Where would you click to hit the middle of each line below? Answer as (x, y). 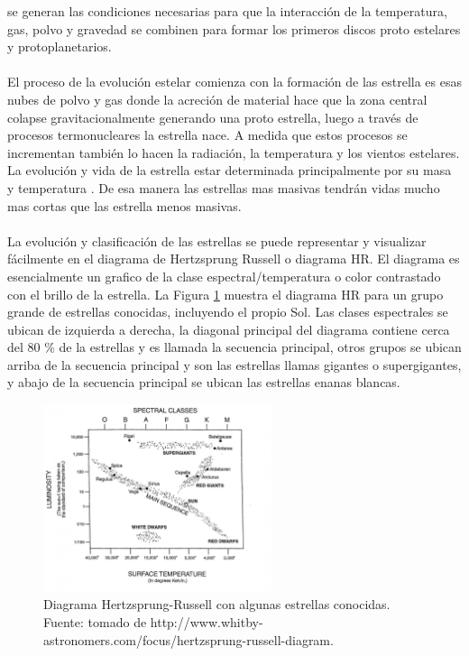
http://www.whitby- (207, 621)
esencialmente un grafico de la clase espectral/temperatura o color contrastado (224, 276)
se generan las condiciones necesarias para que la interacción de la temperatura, (227, 11)
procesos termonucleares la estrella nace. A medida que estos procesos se (207, 135)
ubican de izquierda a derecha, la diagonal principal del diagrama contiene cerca (229, 329)
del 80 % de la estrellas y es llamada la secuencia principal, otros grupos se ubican (234, 347)
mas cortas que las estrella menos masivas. (124, 205)
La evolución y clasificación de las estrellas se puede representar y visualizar (217, 240)
